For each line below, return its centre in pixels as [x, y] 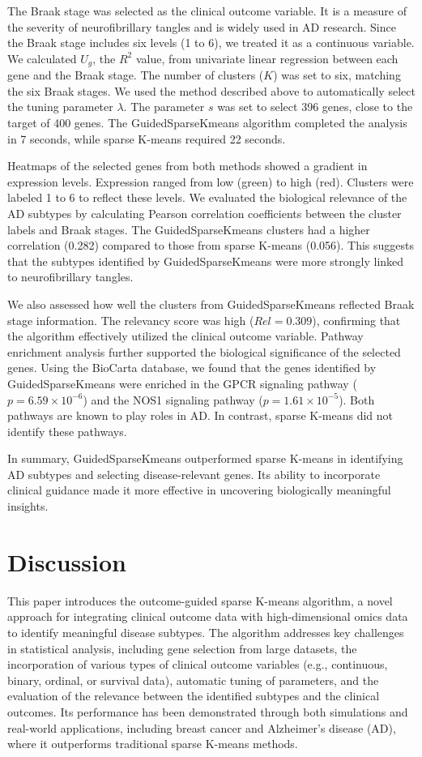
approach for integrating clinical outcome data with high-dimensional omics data [208, 616]
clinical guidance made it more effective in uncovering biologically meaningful [199, 490]
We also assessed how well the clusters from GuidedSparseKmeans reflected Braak [211, 304]
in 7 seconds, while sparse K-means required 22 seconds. [147, 138]
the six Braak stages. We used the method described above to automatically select [211, 90]
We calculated [42, 58]
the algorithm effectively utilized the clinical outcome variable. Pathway [185, 336]
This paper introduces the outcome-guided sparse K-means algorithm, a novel [200, 600]
